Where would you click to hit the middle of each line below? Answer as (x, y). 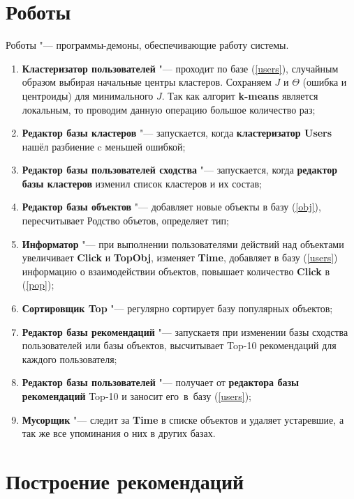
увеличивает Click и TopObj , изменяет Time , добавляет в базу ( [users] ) (180, 258)
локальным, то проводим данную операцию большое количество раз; (169, 109)
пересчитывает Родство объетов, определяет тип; (125, 221)
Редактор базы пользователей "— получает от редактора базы (160, 382)
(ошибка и (325, 82)
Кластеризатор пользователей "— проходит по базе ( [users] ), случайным (180, 68)
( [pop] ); (38, 285)
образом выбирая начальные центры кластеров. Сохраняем (147, 82)
